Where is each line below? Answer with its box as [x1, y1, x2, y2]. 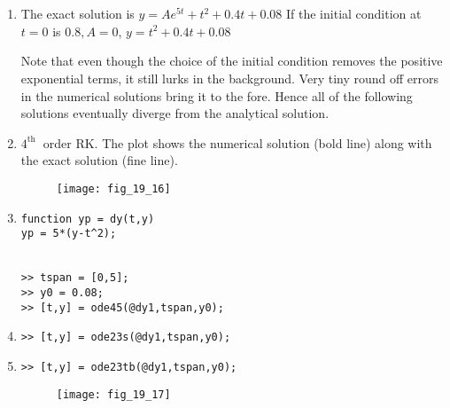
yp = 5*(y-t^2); [20, 227, 117, 240]
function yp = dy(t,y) [20, 212, 155, 225]
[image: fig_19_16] [56, 182, 171, 195]
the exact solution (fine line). [20, 151, 178, 169]
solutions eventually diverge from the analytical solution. [20, 104, 330, 122]
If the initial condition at [286, 4, 422, 23]
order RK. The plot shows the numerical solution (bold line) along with [43, 133, 432, 152]
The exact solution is [20, 4, 135, 23]
